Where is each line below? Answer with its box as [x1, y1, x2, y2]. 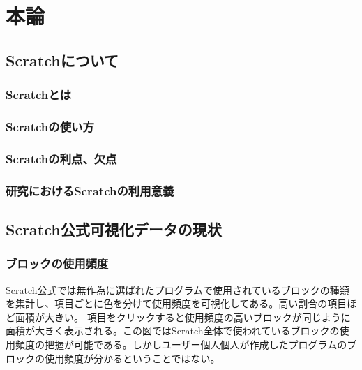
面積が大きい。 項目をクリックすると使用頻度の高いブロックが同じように [15, 309, 351, 324]
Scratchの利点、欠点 [6, 149, 117, 167]
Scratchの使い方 [6, 117, 94, 135]
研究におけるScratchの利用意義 [6, 182, 174, 199]
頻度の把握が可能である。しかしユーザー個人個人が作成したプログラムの [15, 336, 347, 351]
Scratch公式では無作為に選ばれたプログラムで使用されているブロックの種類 [6, 282, 349, 297]
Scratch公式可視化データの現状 [6, 218, 222, 239]
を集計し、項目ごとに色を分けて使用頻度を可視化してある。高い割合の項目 [6, 296, 347, 311]
